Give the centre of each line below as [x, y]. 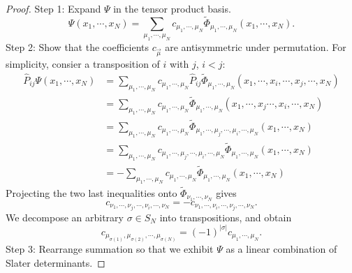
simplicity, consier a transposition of [83, 63]
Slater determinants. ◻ [56, 262]
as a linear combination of [281, 249]
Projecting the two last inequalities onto [91, 192]
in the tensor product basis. [172, 8]
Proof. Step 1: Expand [53, 8]
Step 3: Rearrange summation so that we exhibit [110, 249]
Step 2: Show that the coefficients [78, 47]
